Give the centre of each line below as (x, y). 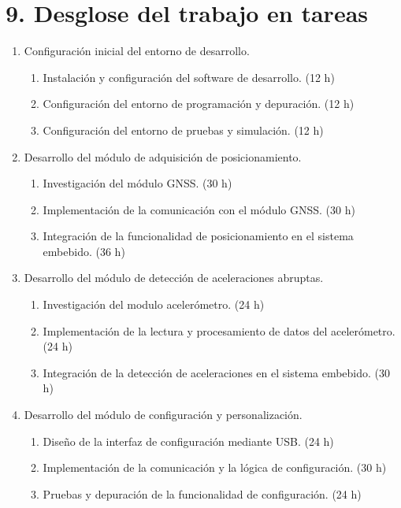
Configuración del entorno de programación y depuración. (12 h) (199, 104)
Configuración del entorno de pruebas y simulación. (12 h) (183, 130)
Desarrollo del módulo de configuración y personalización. (163, 415)
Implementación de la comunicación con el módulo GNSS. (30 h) (199, 209)
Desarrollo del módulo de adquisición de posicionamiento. (163, 156)
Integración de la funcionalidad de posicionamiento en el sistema (198, 236)
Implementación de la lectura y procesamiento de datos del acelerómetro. (219, 330)
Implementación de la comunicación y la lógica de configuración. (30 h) (215, 467)
